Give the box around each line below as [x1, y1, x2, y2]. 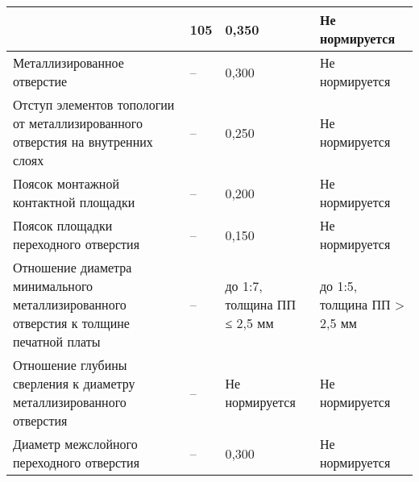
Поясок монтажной [13, 174, 119, 193]
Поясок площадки [13, 216, 113, 235]
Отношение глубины [13, 355, 127, 374]
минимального [13, 276, 93, 295]
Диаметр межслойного [13, 434, 138, 453]
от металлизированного [13, 114, 143, 132]
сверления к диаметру [13, 374, 135, 393]
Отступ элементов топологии [13, 95, 175, 114]
